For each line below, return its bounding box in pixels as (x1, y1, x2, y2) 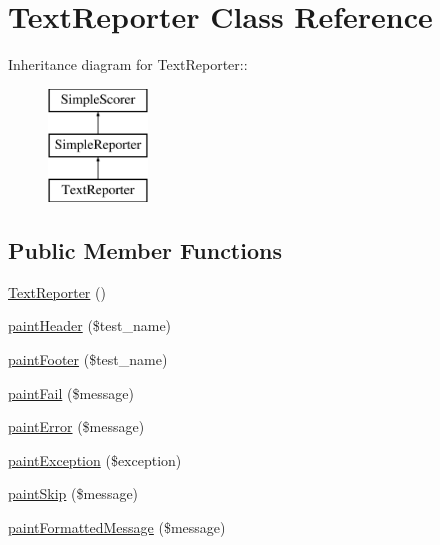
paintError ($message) (8, 416, 145, 437)
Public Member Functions (8, 235, 282, 266)
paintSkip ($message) (8, 483, 139, 504)
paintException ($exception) (8, 449, 182, 470)
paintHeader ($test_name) (8, 315, 172, 336)
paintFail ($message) (8, 382, 134, 403)
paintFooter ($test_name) (8, 349, 168, 370)
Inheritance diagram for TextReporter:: (8, 54, 248, 75)
